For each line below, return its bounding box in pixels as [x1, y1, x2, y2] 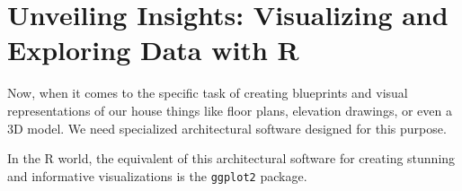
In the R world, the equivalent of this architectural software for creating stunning [7, 149, 456, 168]
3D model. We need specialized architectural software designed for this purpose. [7, 118, 447, 137]
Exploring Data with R [7, 31, 299, 68]
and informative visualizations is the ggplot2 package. [7, 166, 307, 185]
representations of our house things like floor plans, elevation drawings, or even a [7, 100, 452, 119]
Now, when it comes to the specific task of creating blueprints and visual [7, 83, 408, 102]
